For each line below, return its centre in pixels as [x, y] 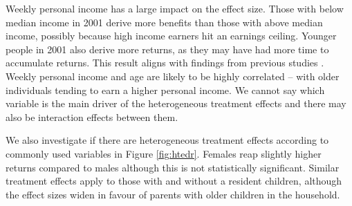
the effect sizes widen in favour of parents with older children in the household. [173, 194]
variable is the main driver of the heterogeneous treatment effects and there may [176, 103]
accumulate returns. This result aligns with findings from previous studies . [165, 63]
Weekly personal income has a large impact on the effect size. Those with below [175, 8]
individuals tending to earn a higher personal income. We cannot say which [165, 90]
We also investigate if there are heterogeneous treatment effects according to [167, 140]
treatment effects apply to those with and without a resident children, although [174, 181]
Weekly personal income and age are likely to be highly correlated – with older [173, 76]
